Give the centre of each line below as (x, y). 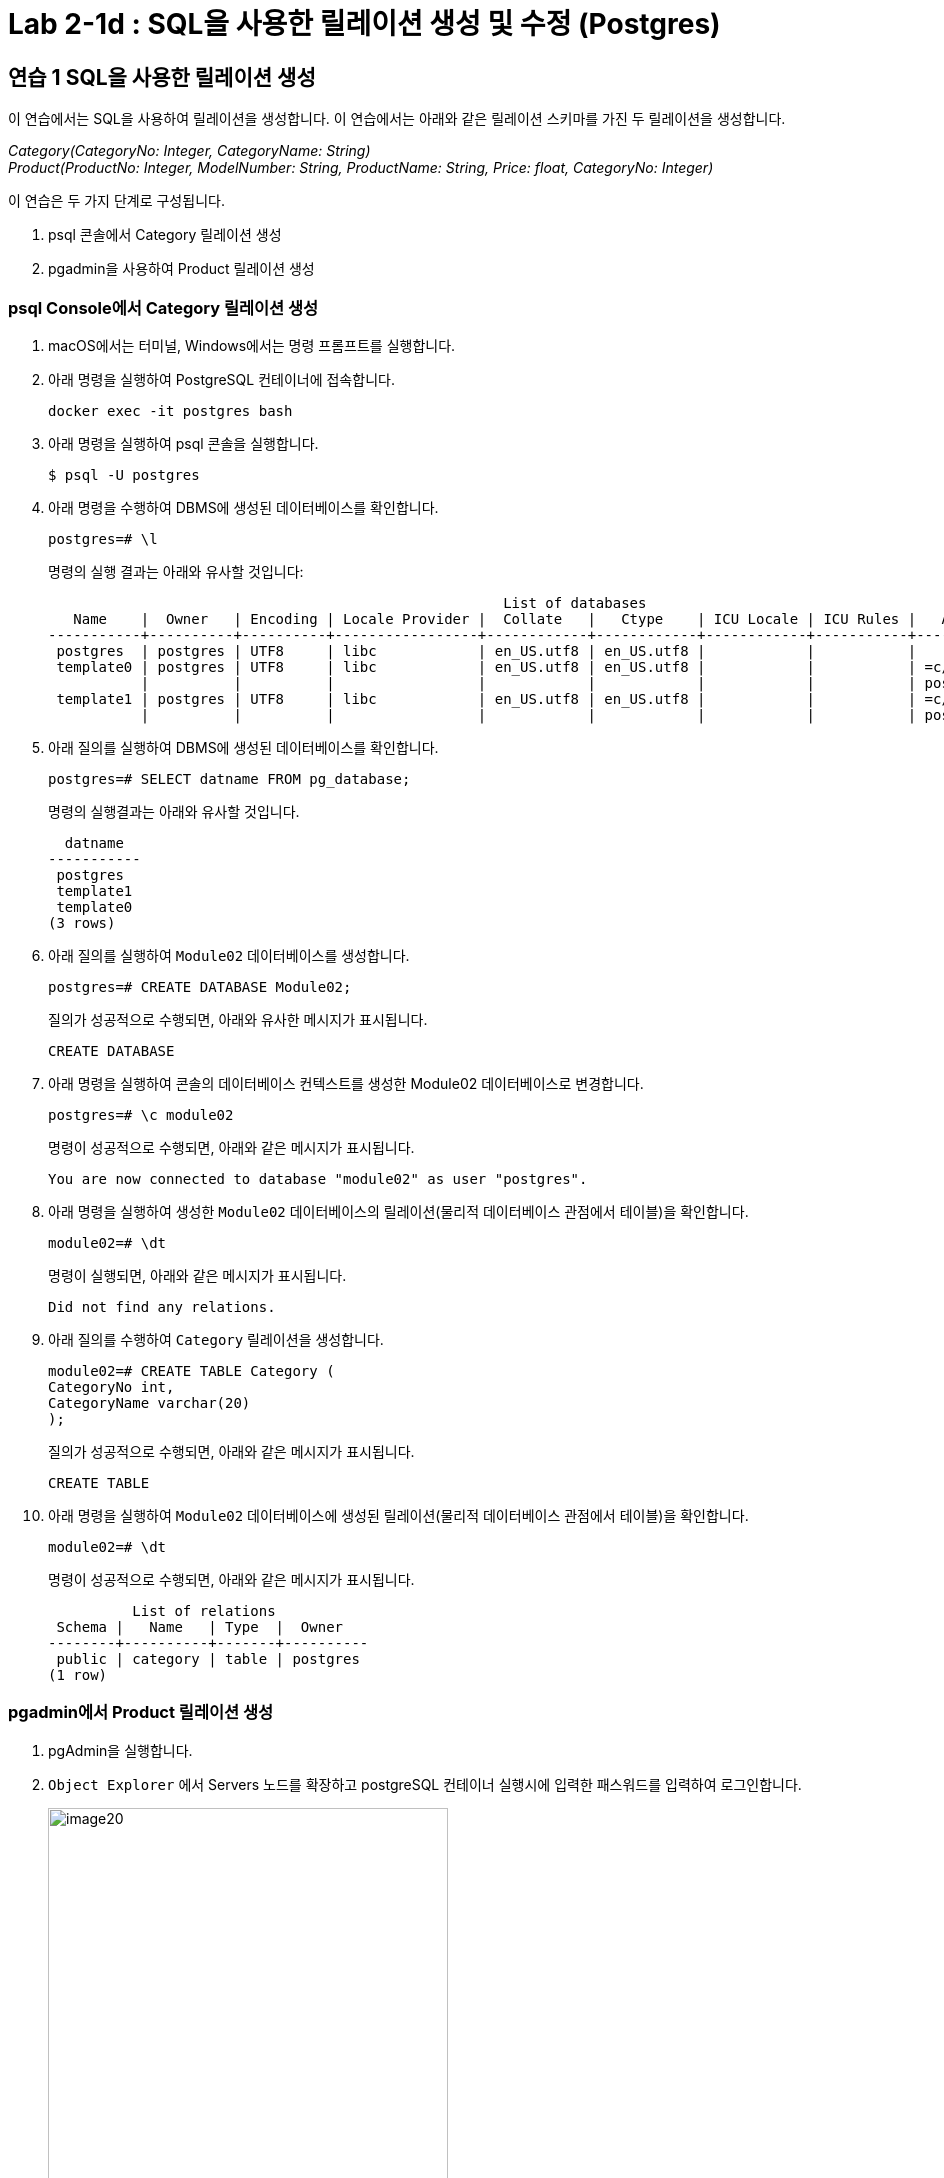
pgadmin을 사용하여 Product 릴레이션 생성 (181, 269)
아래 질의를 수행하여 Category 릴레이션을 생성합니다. (216, 1339)
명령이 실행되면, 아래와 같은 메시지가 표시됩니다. (197, 1275)
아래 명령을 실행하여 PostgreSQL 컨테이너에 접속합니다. (221, 379)
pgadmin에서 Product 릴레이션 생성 (141, 1712)
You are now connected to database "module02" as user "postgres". (318, 1178)
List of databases (575, 602)
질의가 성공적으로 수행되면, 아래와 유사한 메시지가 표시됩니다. (238, 1019)
